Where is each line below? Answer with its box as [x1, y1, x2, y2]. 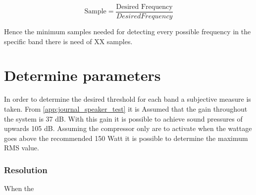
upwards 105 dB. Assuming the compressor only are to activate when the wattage [4, 123, 252, 133]
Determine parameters [4, 65, 161, 85]
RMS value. [4, 142, 39, 153]
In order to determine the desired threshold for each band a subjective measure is [4, 94, 251, 104]
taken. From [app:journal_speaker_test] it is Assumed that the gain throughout [4, 103, 248, 114]
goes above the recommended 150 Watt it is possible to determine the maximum [4, 132, 248, 143]
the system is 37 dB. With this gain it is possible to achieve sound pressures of [4, 113, 243, 124]
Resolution [4, 163, 48, 176]
